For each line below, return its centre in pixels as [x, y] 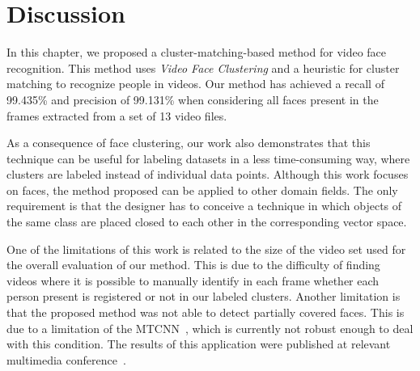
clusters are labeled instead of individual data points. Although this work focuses [208, 174]
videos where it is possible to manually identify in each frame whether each [193, 280]
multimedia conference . [66, 359]
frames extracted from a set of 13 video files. [117, 115]
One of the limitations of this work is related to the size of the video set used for [206, 249]
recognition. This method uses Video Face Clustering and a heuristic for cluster [203, 67]
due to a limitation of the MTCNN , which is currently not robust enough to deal [210, 328]
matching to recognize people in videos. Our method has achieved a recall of [195, 84]
